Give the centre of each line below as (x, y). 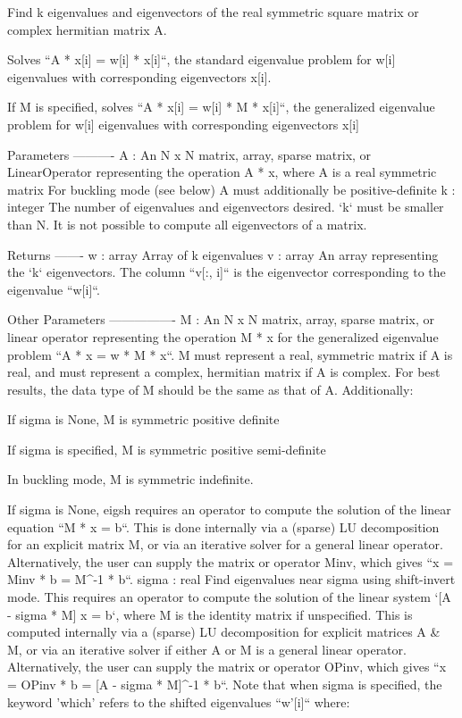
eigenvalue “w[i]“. (54, 289)
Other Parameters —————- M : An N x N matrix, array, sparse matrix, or (221, 319)
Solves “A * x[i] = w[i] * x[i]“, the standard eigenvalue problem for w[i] (202, 59)
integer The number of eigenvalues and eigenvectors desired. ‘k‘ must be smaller (226, 207)
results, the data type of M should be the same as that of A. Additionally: (210, 389)
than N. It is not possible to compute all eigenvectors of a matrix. (187, 224)
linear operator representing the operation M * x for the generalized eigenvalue (223, 336)
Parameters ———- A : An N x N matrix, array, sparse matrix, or (189, 154)
